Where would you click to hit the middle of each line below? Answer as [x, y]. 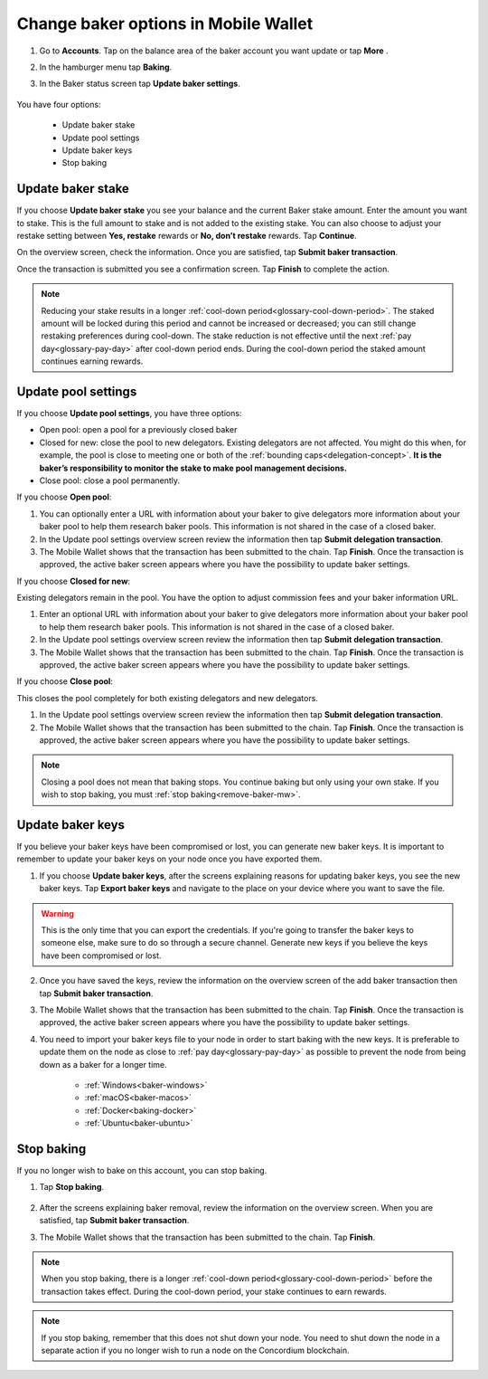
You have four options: [59, 104]
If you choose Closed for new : [74, 581]
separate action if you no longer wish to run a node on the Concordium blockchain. [195, 1350]
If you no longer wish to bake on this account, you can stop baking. [142, 1170]
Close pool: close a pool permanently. [110, 480]
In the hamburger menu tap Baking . [106, 67]
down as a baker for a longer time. [103, 1064]
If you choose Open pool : [64, 497]
